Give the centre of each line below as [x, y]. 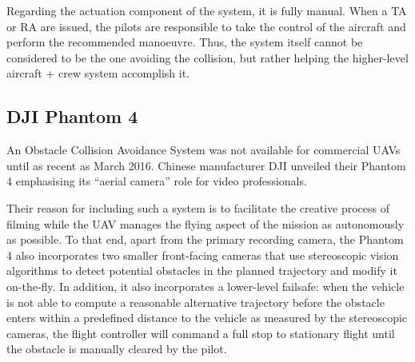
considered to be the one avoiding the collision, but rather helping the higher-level [207, 57]
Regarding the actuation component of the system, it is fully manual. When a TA [207, 10]
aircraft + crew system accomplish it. [98, 73]
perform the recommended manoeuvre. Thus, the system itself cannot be [185, 42]
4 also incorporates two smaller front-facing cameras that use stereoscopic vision [203, 255]
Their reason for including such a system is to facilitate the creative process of [198, 207]
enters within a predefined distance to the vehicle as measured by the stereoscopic [207, 318]
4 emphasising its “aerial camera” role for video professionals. [157, 181]
